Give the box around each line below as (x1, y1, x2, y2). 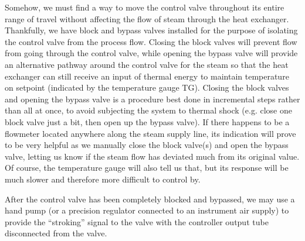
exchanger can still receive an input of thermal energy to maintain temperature (5, 70, 289, 82)
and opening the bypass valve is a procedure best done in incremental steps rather (5, 92, 300, 105)
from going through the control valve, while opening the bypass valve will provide (5, 47, 298, 59)
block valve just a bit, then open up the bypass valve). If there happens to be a (5, 115, 290, 128)
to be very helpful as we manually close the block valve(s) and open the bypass (5, 139, 289, 151)
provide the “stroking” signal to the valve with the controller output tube (5, 215, 269, 228)
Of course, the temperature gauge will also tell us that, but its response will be (5, 161, 289, 174)
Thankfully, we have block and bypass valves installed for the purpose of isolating (5, 24, 298, 36)
